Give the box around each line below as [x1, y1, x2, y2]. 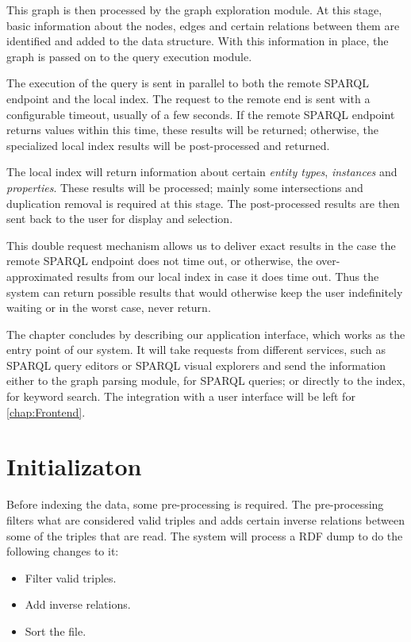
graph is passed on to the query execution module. [6, 48, 252, 64]
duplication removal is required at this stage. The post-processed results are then [6, 194, 400, 211]
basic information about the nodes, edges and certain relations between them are [6, 17, 400, 33]
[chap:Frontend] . [6, 403, 86, 420]
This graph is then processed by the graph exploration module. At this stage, [6, 2, 382, 17]
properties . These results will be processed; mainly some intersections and [6, 179, 363, 195]
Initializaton [6, 450, 142, 482]
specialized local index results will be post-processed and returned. [6, 136, 330, 153]
